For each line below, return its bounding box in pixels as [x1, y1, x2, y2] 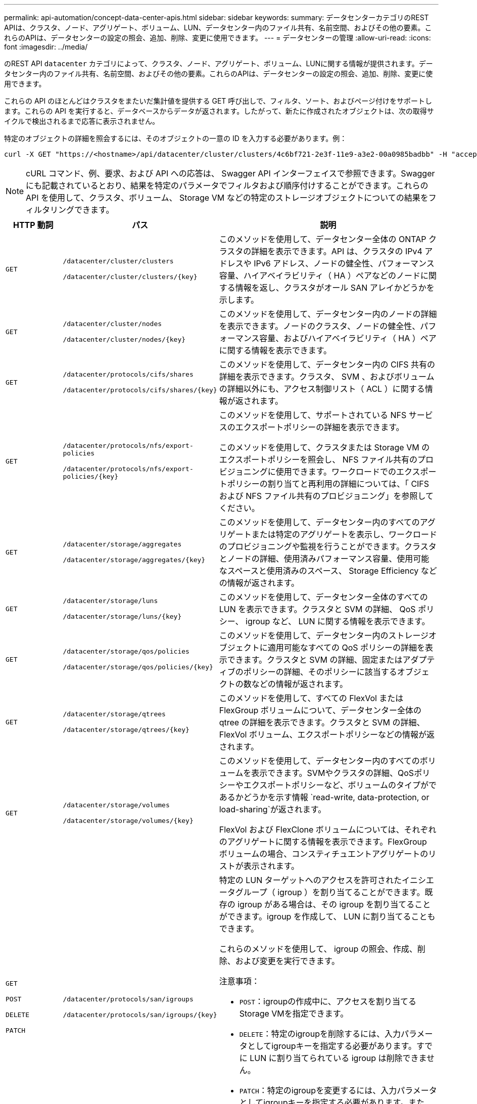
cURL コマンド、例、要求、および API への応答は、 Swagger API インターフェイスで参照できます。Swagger [26, 168, 435, 178]
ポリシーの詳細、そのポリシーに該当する [243, 667, 397, 677]
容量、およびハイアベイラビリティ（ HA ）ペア [259, 333, 437, 343]
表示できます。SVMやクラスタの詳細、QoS [251, 768, 414, 778]
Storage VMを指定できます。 [239, 1008, 349, 1019]
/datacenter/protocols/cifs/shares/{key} [63, 386, 217, 394]
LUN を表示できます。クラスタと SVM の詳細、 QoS [219, 604, 416, 614]
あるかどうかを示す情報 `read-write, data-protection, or [219, 792, 430, 802]
